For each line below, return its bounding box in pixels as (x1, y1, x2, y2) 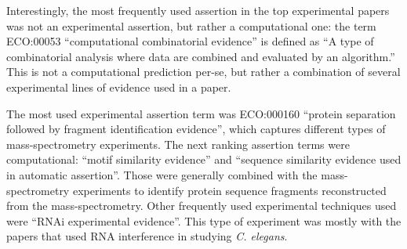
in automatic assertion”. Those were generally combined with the (6, 166, 318, 182)
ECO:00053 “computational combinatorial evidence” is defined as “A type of (6, 33, 374, 49)
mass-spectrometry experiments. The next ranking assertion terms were (6, 135, 350, 152)
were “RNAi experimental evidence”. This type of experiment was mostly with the (6, 212, 402, 229)
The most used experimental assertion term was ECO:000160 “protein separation (6, 105, 396, 121)
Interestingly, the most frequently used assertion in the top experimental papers (6, 2, 390, 18)
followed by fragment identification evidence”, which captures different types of (6, 121, 386, 137)
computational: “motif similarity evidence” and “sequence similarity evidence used (6, 151, 402, 168)
